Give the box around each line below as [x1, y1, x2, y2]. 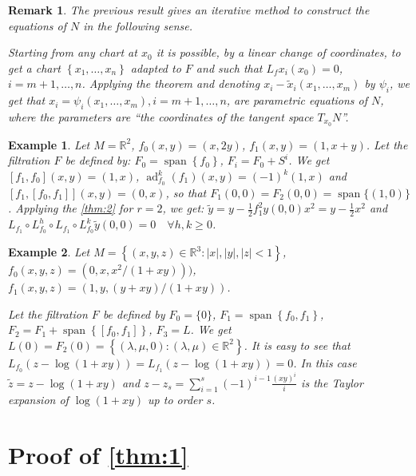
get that [8, 92, 46, 109]
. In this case [293, 354, 357, 371]
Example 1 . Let [8, 136, 90, 153]
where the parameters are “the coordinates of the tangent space [8, 108, 314, 125]
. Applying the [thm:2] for [8, 200, 133, 216]
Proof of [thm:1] [8, 438, 188, 471]
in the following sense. [83, 17, 192, 34]
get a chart [8, 59, 61, 76]
